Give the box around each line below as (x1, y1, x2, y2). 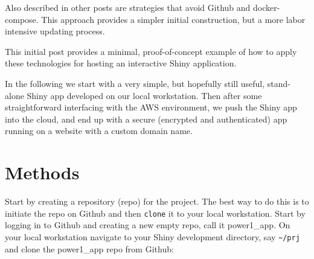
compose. (5, 13, 39, 25)
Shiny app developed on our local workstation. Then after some (27, 89, 262, 101)
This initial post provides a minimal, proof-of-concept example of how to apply (5, 45, 297, 57)
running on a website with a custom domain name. (5, 124, 193, 137)
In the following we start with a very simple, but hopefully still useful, (5, 77, 265, 89)
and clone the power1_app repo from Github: (5, 242, 174, 255)
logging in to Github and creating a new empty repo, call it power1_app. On (5, 219, 290, 231)
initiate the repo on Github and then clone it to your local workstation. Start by (5, 206, 306, 219)
